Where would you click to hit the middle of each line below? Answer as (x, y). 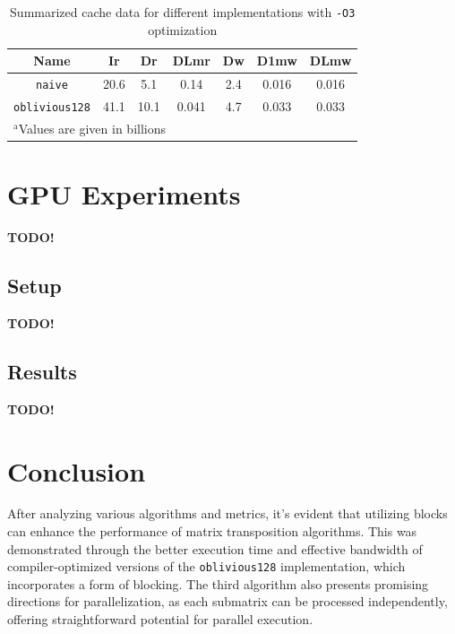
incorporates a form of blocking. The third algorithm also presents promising (218, 583)
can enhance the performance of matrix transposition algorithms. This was (212, 531)
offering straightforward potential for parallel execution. (160, 619)
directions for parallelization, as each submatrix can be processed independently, (227, 601)
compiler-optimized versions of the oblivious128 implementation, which (206, 566)
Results (42, 371)
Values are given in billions (92, 128)
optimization (183, 29)
